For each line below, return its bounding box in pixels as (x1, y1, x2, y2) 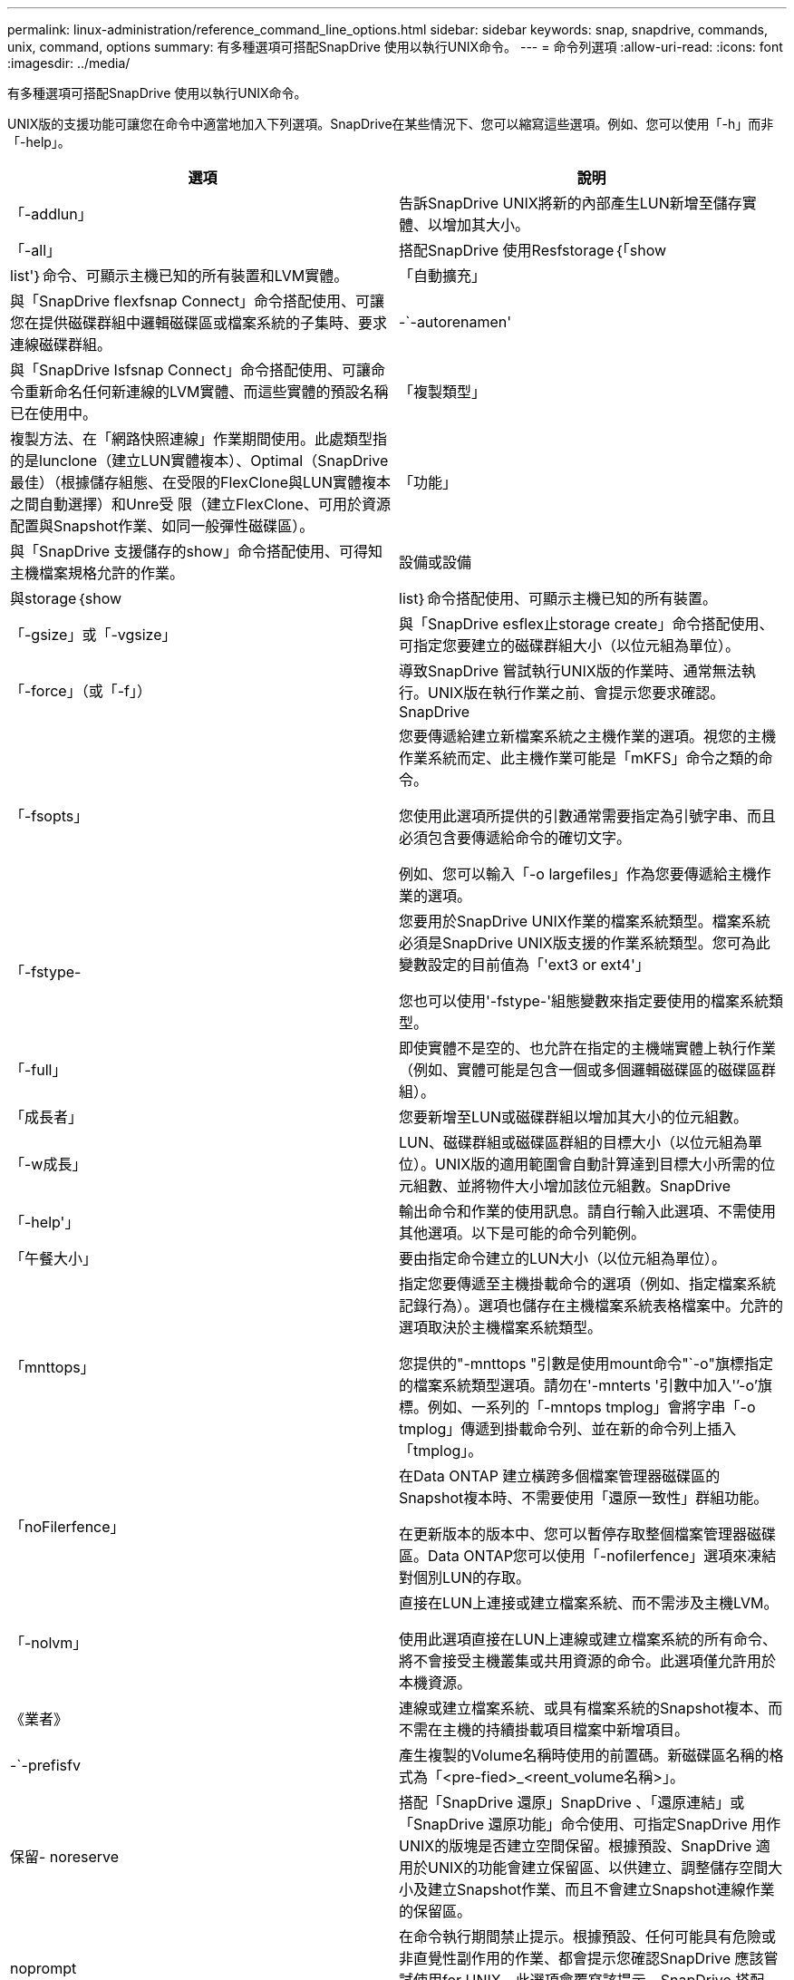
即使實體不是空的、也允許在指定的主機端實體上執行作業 (399, 1039, 777, 1057)
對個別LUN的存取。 (399, 1568, 531, 1587)
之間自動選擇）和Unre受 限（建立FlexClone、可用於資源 (10, 495, 391, 513)
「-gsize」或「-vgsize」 (10, 626, 177, 644)
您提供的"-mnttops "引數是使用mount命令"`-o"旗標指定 (399, 1354, 773, 1373)
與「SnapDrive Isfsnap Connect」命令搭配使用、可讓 (10, 361, 371, 379)
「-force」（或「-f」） (10, 682, 151, 700)
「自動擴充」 (399, 267, 487, 285)
